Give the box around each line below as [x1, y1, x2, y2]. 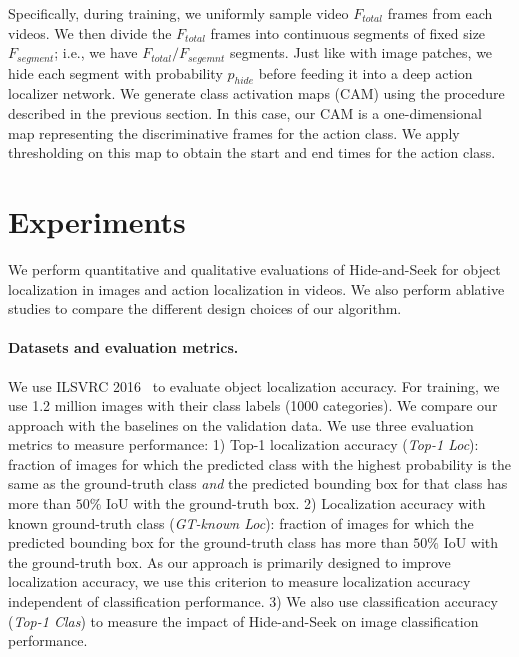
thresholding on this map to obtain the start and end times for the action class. [8, 142, 496, 163]
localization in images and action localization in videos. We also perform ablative [8, 278, 505, 299]
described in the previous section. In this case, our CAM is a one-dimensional [8, 103, 482, 124]
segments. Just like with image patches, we [229, 42, 493, 63]
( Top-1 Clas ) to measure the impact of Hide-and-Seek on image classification [8, 610, 479, 631]
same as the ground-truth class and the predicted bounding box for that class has [8, 473, 508, 494]
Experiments [8, 201, 186, 241]
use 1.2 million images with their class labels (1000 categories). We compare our [8, 395, 498, 416]
